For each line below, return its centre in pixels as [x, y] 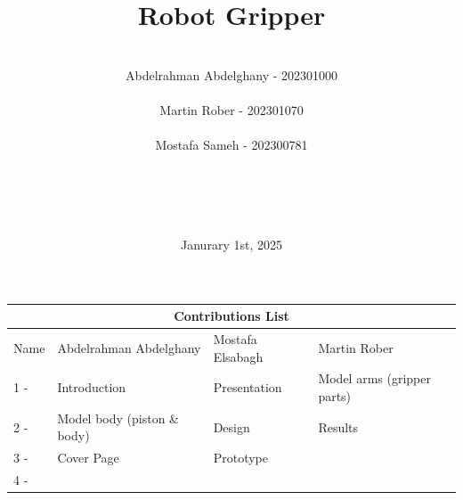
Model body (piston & [118, 418]
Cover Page [88, 458]
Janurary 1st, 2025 [231, 245]
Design [231, 426]
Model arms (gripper [374, 378]
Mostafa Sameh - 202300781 [231, 145]
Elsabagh [238, 356]
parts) [335, 396]
